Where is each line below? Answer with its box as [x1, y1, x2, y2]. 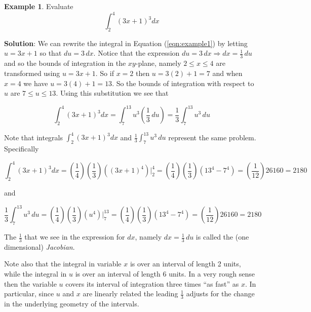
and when [212, 67, 243, 78]
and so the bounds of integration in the [4, 58, 126, 68]
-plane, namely [135, 58, 181, 68]
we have [23, 77, 48, 88]
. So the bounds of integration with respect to [112, 77, 254, 88]
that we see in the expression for [24, 231, 125, 242]
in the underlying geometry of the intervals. [4, 298, 139, 309]
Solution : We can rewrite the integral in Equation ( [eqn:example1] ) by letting [4, 37, 248, 48]
